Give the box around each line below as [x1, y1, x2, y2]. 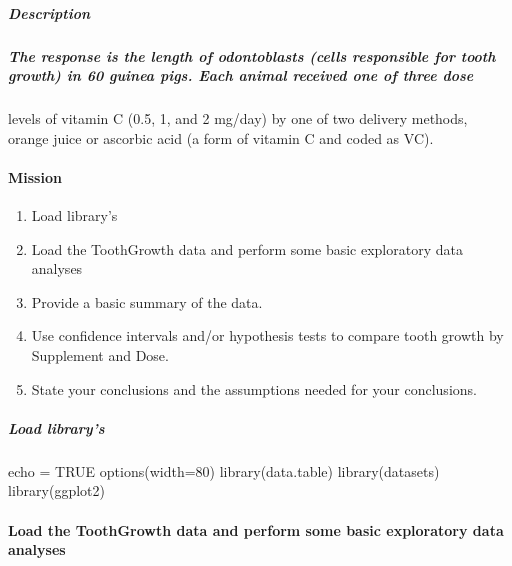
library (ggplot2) [8, 480, 105, 501]
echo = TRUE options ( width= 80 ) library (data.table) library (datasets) [8, 460, 440, 481]
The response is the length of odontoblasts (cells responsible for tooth [8, 45, 496, 66]
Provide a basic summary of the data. [31, 291, 263, 312]
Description [8, 2, 91, 23]
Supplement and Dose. [31, 345, 169, 366]
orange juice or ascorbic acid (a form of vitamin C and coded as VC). [8, 127, 434, 148]
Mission [8, 166, 62, 187]
